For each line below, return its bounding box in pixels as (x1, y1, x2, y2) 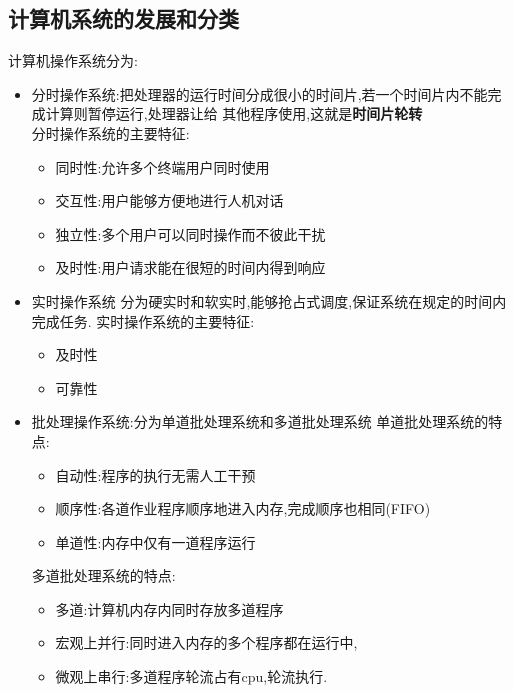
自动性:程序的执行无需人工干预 (55, 464, 256, 485)
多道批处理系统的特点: (31, 565, 176, 586)
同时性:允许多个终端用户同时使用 (55, 156, 270, 177)
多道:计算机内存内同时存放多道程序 (55, 598, 284, 619)
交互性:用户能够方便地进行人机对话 (55, 190, 284, 211)
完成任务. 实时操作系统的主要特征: (31, 310, 255, 331)
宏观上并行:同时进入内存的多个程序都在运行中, (55, 632, 358, 653)
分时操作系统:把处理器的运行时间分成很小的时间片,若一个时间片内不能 (31, 83, 488, 104)
